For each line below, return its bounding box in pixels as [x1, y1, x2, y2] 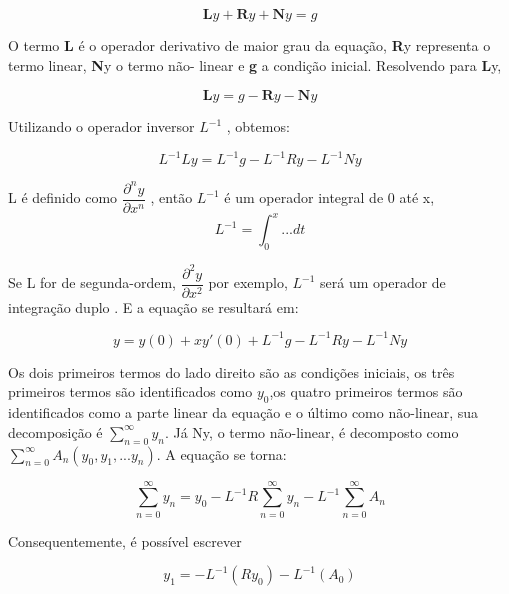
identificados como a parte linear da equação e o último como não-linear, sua [8, 402, 479, 423]
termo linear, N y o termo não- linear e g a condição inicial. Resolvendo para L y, [8, 54, 502, 75]
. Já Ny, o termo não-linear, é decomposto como [164, 421, 459, 442]
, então [150, 187, 193, 208]
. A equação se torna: [156, 443, 287, 464]
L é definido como [8, 187, 118, 208]
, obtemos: [226, 116, 290, 137]
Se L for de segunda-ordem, [8, 272, 176, 293]
